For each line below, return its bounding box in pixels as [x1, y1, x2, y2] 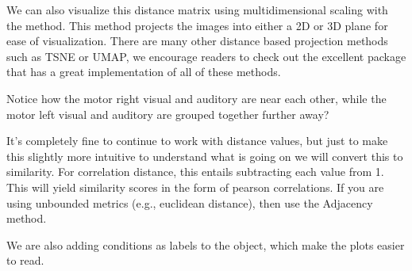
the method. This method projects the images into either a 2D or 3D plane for [6, 17, 388, 33]
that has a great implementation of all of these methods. [6, 63, 281, 80]
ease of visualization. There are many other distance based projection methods [6, 32, 388, 49]
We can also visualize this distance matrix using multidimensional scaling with [6, 2, 388, 17]
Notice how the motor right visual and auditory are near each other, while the [6, 90, 387, 106]
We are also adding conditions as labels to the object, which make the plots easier [6, 236, 405, 253]
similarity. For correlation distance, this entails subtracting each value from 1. [6, 163, 384, 180]
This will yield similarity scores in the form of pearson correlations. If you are [6, 178, 384, 195]
